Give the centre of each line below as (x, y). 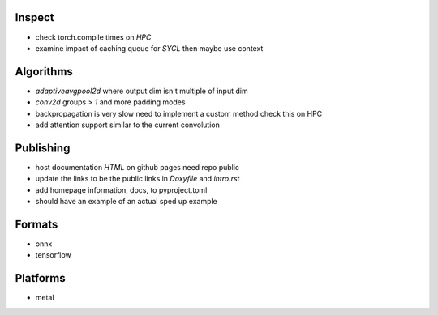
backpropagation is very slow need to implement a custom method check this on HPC (179, 113)
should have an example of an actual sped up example (127, 202)
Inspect (34, 17)
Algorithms (44, 72)
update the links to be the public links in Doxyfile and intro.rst (137, 179)
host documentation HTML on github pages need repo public (137, 167)
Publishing (43, 148)
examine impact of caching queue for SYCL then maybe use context (149, 48)
